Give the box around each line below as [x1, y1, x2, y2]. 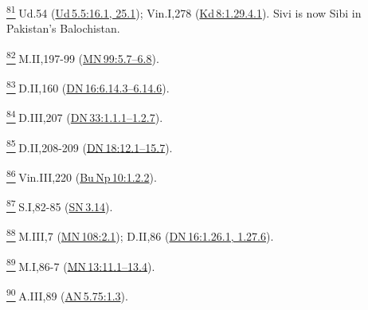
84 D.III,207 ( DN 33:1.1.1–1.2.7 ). [6, 107, 163, 125]
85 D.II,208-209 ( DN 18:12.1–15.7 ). [6, 136, 173, 155]
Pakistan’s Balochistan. [6, 20, 120, 37]
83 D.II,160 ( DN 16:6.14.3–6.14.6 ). [6, 77, 170, 96]
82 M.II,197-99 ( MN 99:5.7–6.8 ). [6, 47, 159, 66]
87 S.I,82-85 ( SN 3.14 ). [6, 196, 113, 214]
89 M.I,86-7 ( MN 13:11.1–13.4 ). [6, 255, 155, 274]
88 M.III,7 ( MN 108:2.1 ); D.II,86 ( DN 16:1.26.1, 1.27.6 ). [6, 226, 274, 244]
